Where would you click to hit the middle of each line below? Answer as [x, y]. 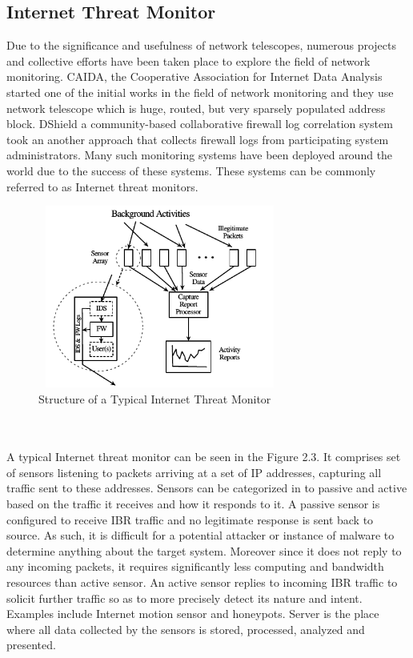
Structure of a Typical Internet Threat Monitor [155, 398]
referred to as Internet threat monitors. [102, 186]
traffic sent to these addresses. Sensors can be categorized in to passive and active [207, 488]
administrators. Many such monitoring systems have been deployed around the [200, 155]
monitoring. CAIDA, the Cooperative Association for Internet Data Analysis [194, 76]
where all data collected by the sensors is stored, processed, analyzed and [186, 629]
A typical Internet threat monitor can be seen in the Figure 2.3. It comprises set [204, 457]
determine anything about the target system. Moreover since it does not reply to [204, 550]
